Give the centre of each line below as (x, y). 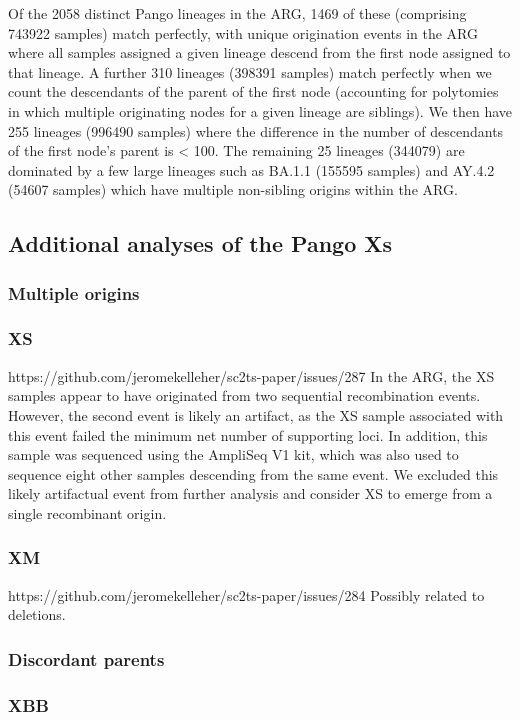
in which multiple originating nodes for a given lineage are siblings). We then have (260, 110)
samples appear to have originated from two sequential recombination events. (244, 395)
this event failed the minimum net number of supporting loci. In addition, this (248, 434)
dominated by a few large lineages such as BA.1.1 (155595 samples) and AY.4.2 (251, 169)
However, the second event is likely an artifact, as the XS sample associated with (256, 414)
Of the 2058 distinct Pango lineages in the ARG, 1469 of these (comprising (237, 13)
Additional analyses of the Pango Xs (200, 243)
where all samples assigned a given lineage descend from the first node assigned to (259, 52)
